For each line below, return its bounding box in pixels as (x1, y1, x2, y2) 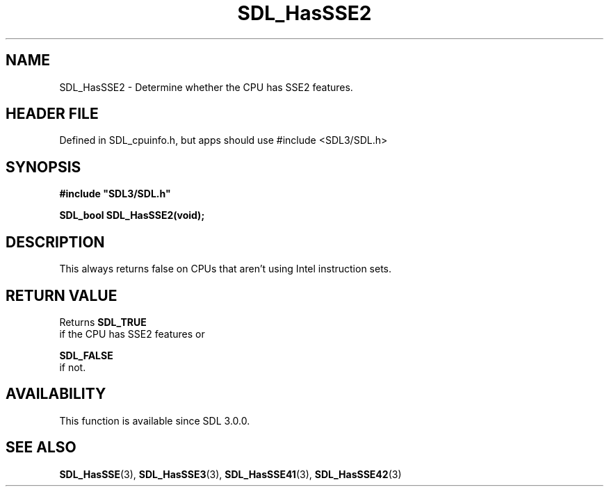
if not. (59, 361, 86, 373)
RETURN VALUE (6, 286, 117, 304)
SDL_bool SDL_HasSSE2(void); (59, 209, 205, 222)
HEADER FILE (6, 105, 99, 123)
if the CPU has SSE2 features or (59, 327, 205, 340)
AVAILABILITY (6, 385, 106, 403)
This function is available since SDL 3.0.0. (59, 414, 250, 427)
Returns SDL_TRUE (59, 315, 147, 328)
